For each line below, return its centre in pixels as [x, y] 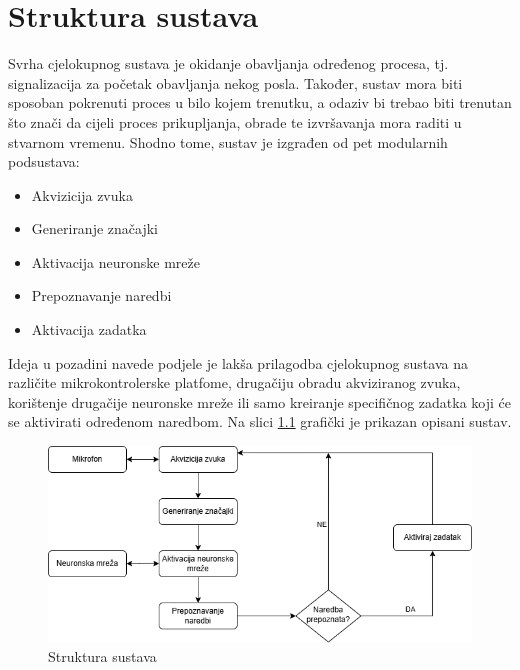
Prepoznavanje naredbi [101, 295]
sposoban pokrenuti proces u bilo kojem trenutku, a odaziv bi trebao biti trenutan [260, 102]
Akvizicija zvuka [82, 194]
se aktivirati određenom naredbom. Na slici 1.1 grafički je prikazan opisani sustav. [260, 421]
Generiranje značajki [94, 228]
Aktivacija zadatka [89, 329]
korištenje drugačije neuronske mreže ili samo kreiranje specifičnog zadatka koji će [259, 401]
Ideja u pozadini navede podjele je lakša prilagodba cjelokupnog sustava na [238, 362]
